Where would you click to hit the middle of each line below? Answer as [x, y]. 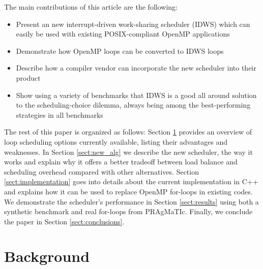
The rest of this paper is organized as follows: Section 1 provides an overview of [128, 132]
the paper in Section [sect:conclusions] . [64, 221]
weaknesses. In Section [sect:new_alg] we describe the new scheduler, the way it [128, 152]
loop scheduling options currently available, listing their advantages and [116, 141]
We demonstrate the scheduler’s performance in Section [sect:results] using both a [131, 201]
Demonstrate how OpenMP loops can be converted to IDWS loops [120, 51]
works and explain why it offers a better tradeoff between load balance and [121, 162]
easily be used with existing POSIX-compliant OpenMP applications [123, 34]
